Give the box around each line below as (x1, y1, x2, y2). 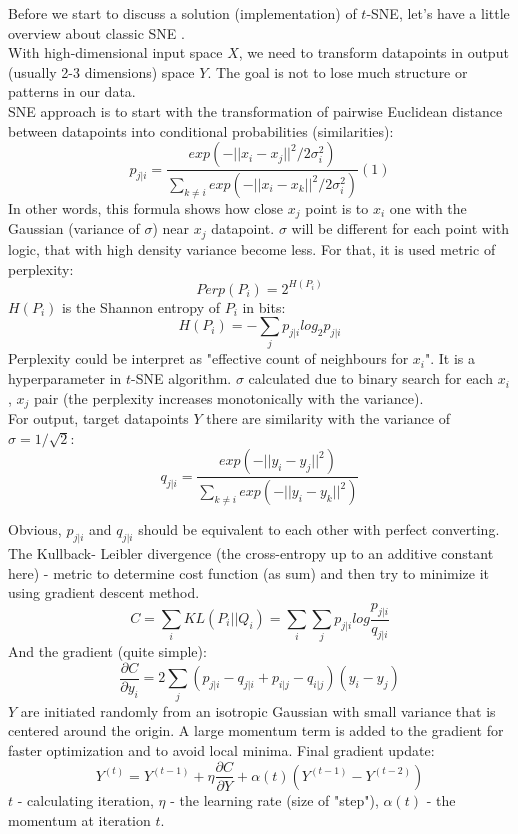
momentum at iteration (8, 809, 151, 830)
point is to (305, 198, 369, 219)
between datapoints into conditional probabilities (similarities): (8, 120, 394, 141)
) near (152, 218, 190, 239)
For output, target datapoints (8, 408, 189, 429)
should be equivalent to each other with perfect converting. (138, 519, 500, 540)
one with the (389, 198, 467, 219)
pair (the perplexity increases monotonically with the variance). (34, 387, 424, 408)
